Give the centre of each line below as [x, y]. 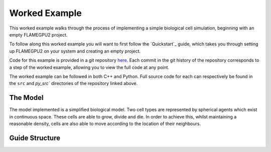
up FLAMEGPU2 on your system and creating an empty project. [75, 51]
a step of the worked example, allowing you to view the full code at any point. [89, 67]
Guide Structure [35, 138]
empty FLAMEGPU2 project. [38, 34]
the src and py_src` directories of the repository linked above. [74, 83]
